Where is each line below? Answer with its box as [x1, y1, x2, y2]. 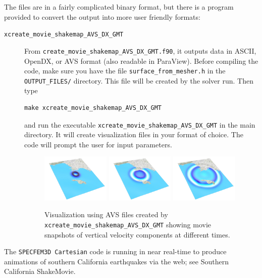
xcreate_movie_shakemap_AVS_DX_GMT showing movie [44, 219, 212, 229]
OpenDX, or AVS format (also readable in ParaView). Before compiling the [24, 55, 258, 66]
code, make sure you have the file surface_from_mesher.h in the [24, 65, 226, 76]
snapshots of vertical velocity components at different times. [44, 229, 230, 240]
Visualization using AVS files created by [44, 209, 168, 220]
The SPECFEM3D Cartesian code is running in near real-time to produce [4, 246, 227, 257]
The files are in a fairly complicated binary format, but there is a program [4, 2, 234, 12]
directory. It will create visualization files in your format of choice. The [24, 129, 243, 140]
